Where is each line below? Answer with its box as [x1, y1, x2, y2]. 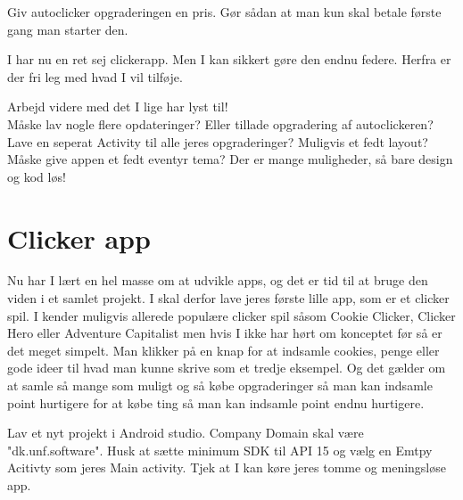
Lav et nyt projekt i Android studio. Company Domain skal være [7, 423, 364, 442]
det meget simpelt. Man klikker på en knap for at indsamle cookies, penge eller [7, 340, 440, 359]
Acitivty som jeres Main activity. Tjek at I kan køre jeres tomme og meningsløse [7, 458, 446, 477]
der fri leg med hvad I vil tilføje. [7, 67, 183, 86]
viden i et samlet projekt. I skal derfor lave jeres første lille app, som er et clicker [7, 289, 450, 307]
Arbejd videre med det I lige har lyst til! [7, 97, 228, 116]
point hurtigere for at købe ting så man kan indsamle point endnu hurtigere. [7, 393, 425, 412]
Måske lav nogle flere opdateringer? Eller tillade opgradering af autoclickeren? [7, 114, 434, 133]
